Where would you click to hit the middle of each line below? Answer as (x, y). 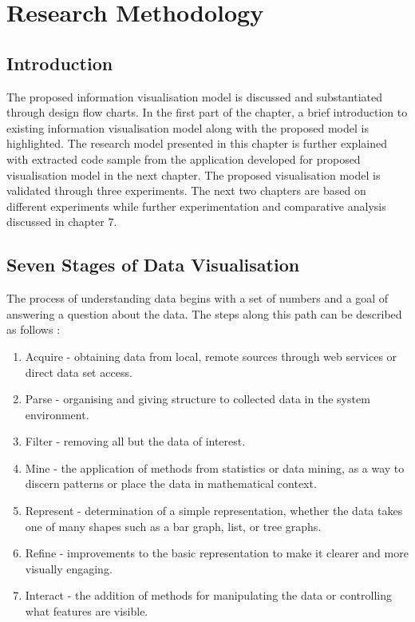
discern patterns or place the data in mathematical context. (171, 483)
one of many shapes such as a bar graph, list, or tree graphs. (173, 526)
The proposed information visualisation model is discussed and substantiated (194, 96)
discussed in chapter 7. (62, 222)
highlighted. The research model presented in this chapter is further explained (197, 143)
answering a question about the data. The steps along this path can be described (204, 313)
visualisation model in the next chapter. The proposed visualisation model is (194, 174)
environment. (57, 414)
